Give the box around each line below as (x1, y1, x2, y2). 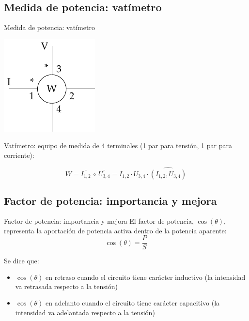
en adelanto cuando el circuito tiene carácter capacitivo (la (46, 298, 220, 308)
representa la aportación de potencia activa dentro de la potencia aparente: (4, 225, 227, 235)
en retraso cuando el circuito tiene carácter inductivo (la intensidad (46, 272, 246, 282)
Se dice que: (4, 256, 39, 266)
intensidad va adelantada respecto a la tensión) (15, 307, 155, 317)
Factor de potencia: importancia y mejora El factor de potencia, (4, 216, 194, 226)
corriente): (4, 150, 34, 160)
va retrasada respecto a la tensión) (15, 281, 118, 291)
